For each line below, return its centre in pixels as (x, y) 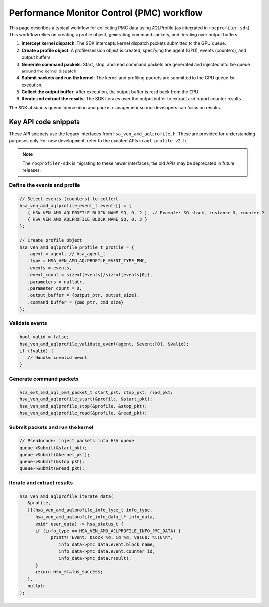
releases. (32, 170)
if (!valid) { (37, 351)
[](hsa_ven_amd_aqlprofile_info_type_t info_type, (90, 510)
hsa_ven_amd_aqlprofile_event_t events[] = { (76, 206)
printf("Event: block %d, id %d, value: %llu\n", (112, 538)
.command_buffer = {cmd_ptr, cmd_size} (76, 302)
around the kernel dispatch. (49, 71)
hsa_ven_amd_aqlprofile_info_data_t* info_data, (95, 517)
